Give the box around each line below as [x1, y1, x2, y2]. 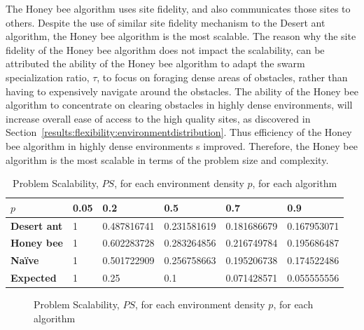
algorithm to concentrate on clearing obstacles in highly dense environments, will [6, 97, 353, 112]
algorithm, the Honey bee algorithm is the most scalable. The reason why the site [6, 29, 356, 43]
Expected [10, 270, 57, 285]
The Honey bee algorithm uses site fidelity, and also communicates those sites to [6, 1, 351, 15]
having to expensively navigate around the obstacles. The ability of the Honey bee [6, 83, 358, 98]
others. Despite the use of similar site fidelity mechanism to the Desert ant [6, 15, 325, 29]
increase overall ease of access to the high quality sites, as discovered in [6, 111, 311, 125]
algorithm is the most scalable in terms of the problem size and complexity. [6, 152, 329, 167]
